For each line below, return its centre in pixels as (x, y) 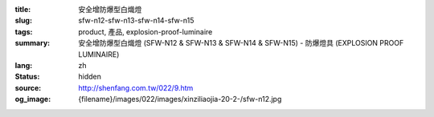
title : (23, 9)
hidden (90, 77)
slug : (23, 21)
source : (28, 87)
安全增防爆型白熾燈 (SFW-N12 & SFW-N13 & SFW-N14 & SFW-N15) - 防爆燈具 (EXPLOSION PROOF (241, 43)
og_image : (33, 99)
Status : (27, 77)
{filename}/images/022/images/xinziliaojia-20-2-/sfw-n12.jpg (180, 99)
